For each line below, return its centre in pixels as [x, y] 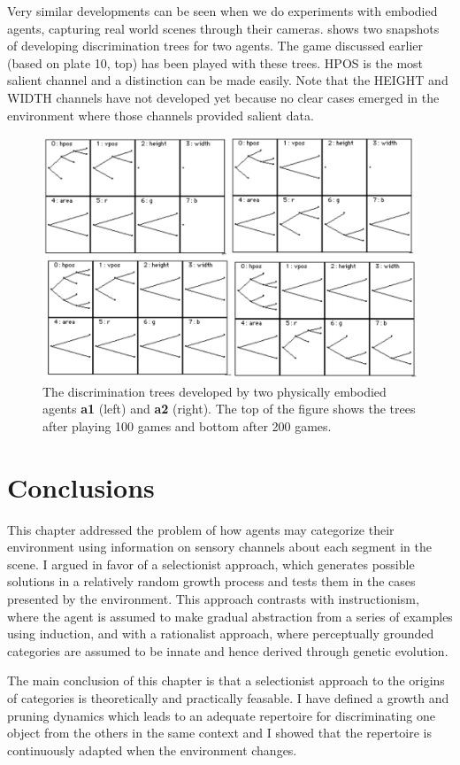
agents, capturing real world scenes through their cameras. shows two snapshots [223, 28]
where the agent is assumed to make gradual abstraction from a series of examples [230, 616]
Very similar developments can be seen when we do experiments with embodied [222, 11]
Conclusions [81, 487]
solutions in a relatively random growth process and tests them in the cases [211, 581]
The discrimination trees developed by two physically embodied [215, 391]
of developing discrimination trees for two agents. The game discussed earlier [215, 46]
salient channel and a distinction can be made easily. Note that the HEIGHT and [228, 80]
